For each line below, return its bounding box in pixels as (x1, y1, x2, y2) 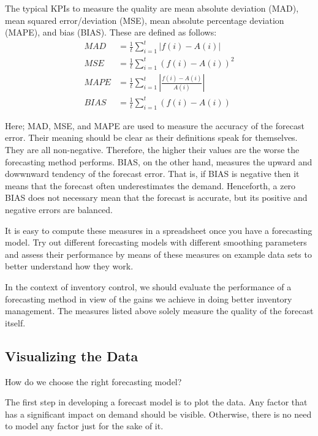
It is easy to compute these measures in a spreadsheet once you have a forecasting (5, 224, 312, 236)
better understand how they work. (5, 260, 134, 272)
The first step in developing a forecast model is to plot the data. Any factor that (5, 396, 308, 408)
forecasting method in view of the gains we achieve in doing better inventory (5, 292, 292, 305)
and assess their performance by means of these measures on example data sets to (5, 247, 312, 260)
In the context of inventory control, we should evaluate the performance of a (5, 280, 292, 293)
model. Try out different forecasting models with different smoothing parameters (5, 236, 307, 249)
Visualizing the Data (5, 346, 138, 365)
